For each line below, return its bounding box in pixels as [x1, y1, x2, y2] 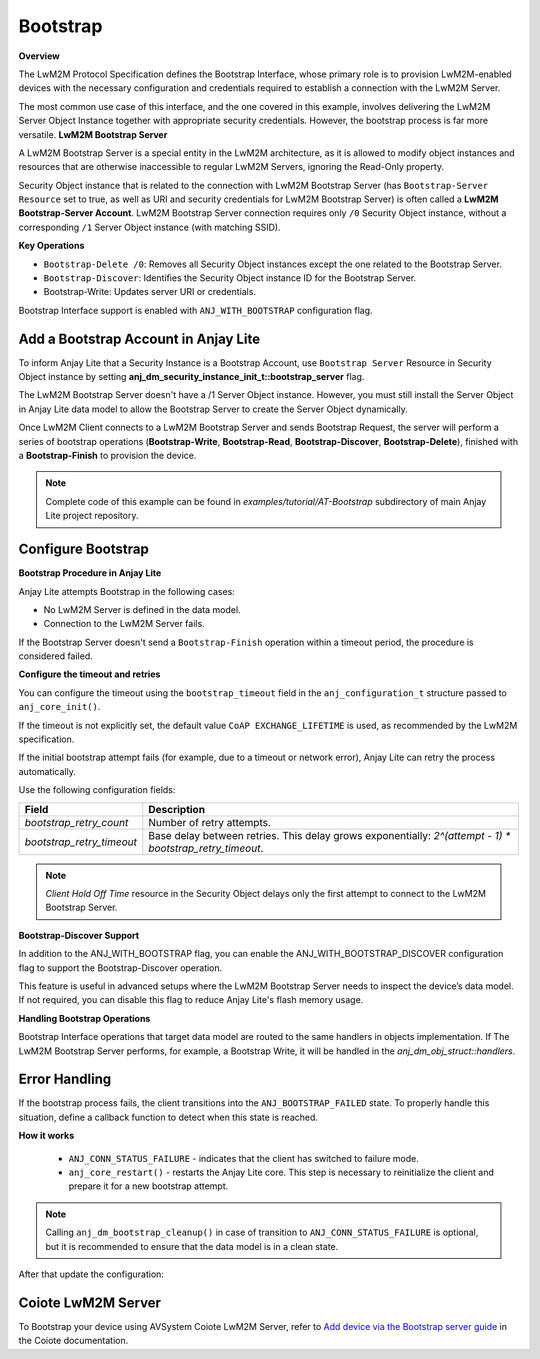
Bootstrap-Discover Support [18, 929, 140, 941]
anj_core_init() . [18, 701, 101, 713]
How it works [18, 1130, 75, 1142]
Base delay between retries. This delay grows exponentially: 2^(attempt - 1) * [148, 828, 511, 842]
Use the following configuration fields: [18, 784, 176, 796]
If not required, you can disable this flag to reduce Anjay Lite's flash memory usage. [18, 994, 364, 1006]
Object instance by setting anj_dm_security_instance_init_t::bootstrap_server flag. [18, 371, 365, 383]
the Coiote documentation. [18, 1335, 129, 1347]
